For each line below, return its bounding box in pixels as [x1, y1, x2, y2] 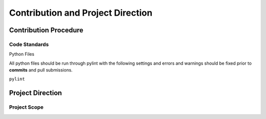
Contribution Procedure [9, 26, 84, 34]
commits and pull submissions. [9, 67, 73, 73]
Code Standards [9, 41, 49, 48]
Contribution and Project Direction [9, 7, 153, 18]
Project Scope [9, 104, 44, 111]
